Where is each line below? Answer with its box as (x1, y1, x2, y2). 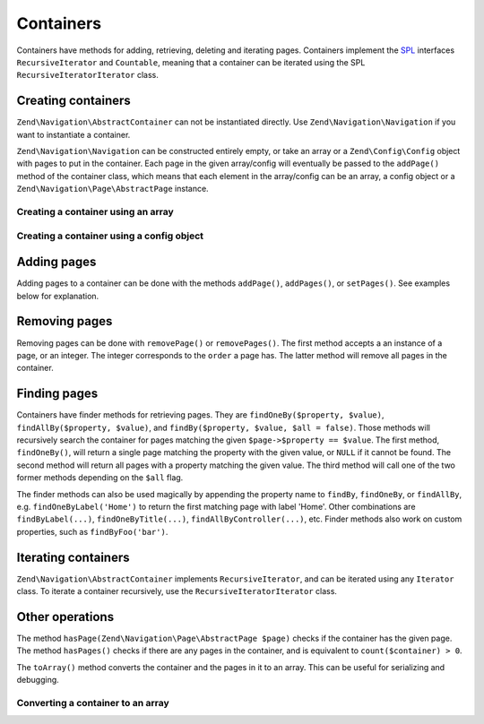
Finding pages (16, 386, 99, 401)
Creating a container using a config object (16, 229, 204, 242)
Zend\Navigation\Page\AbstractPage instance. (16, 184, 210, 194)
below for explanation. (16, 290, 99, 301)
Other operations (16, 609, 115, 625)
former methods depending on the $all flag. (16, 472, 184, 483)
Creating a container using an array (16, 205, 174, 218)
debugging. (16, 675, 60, 685)
